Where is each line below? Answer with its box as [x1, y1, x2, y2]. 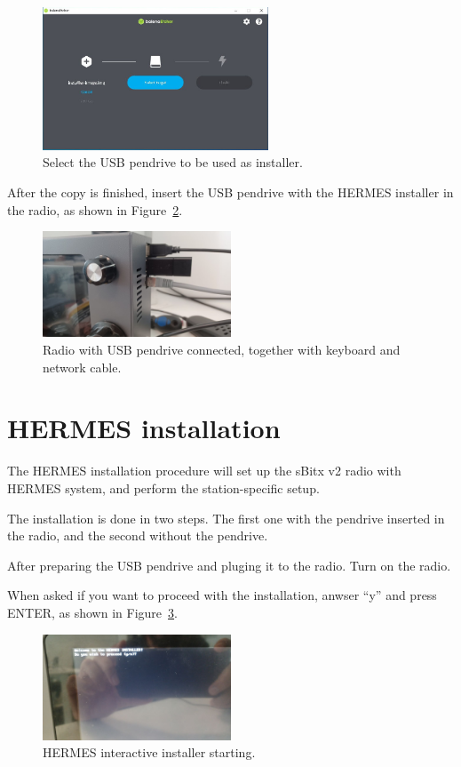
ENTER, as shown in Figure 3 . [7, 603, 178, 621]
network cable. [43, 357, 122, 376]
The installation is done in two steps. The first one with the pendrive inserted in [7, 508, 445, 527]
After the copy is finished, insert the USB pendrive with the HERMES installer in [7, 183, 454, 201]
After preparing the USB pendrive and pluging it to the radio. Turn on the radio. [7, 555, 451, 574]
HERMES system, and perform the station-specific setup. [7, 478, 320, 497]
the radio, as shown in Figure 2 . [7, 200, 183, 219]
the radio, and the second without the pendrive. [7, 526, 268, 545]
